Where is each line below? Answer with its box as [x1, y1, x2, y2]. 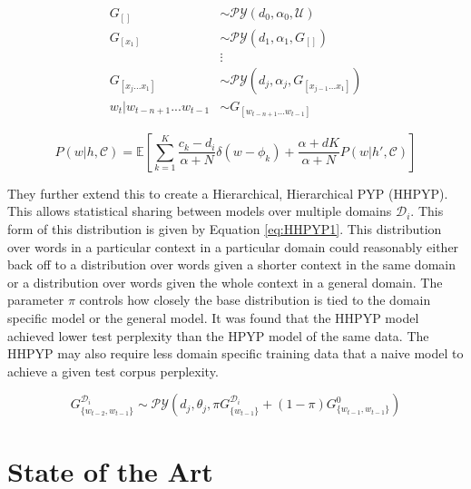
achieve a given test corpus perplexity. [7, 361, 219, 380]
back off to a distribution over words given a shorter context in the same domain [7, 255, 456, 274]
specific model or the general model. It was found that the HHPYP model [7, 308, 419, 328]
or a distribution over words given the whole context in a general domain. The [7, 272, 443, 291]
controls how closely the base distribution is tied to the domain [79, 290, 431, 309]
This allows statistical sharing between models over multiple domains [7, 201, 392, 220]
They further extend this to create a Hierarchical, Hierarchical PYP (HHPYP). [7, 183, 448, 202]
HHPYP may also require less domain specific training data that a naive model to [7, 344, 464, 363]
